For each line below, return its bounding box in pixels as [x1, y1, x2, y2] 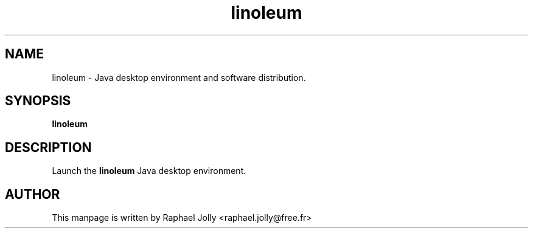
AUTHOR [5, 186, 60, 202]
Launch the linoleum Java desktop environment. [52, 165, 246, 176]
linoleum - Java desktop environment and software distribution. [52, 72, 306, 83]
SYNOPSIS [5, 93, 71, 109]
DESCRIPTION [5, 139, 92, 155]
